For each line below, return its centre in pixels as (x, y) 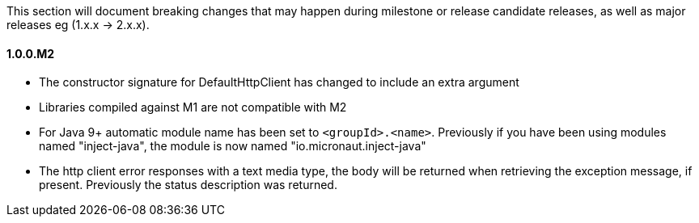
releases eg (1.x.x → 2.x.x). (78, 25)
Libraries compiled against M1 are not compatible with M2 (193, 107)
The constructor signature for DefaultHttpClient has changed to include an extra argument (279, 82)
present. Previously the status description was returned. (188, 185)
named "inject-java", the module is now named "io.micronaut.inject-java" (233, 146)
